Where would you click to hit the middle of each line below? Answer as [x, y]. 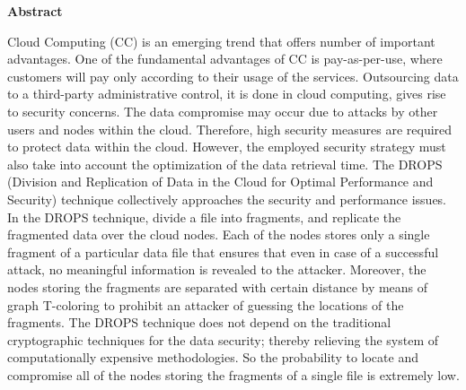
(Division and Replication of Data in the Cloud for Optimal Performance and [220, 182]
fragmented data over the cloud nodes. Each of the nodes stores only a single [219, 234]
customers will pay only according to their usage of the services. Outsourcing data [233, 76]
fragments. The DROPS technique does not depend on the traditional [199, 322]
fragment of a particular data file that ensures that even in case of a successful [223, 251]
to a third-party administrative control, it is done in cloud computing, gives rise [227, 94]
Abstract [35, 11]
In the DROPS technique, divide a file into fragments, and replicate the [204, 217]
